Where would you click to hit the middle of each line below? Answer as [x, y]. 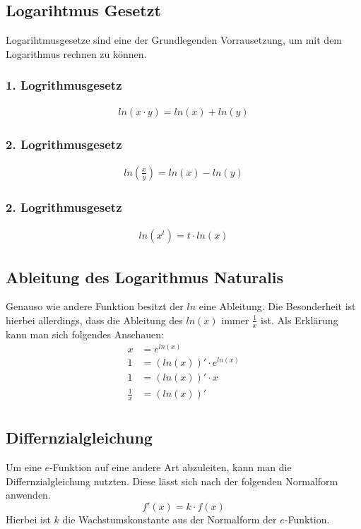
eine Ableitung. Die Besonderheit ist [277, 306]
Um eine [24, 467]
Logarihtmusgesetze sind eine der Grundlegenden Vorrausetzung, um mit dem [174, 40]
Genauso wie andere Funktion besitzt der [95, 306]
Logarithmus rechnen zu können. [76, 53]
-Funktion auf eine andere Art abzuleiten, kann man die [171, 467]
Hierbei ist [28, 519]
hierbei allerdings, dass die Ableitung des [94, 320]
